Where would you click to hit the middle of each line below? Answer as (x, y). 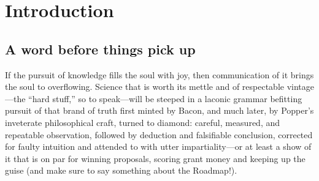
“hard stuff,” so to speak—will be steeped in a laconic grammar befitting (165, 98)
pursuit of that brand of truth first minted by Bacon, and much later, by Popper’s (159, 110)
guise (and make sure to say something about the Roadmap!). (121, 170)
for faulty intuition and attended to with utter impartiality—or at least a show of (158, 146)
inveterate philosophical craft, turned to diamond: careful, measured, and (143, 122)
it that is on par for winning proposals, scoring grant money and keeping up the (155, 158)
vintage (300, 87)
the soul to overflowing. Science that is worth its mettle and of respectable (144, 87)
